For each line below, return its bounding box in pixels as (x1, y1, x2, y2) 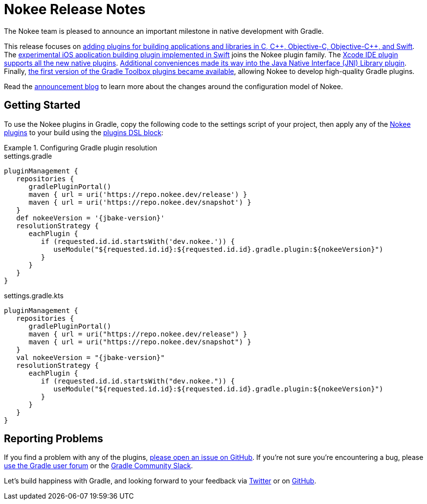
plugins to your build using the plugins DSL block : (4, 128, 163, 137)
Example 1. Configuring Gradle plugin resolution (4, 143, 157, 152)
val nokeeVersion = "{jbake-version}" (16, 353, 165, 361)
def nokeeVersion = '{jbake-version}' (16, 214, 165, 222)
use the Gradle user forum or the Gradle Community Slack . (4, 461, 193, 470)
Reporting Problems (4, 432, 103, 445)
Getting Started (4, 99, 81, 112)
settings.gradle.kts (4, 291, 64, 300)
